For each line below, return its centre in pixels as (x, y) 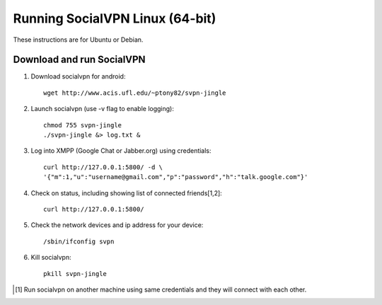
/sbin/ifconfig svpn (79, 241)
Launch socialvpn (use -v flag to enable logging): (103, 109)
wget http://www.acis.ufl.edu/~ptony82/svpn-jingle (135, 93)
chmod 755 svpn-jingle (83, 125)
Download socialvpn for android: (78, 76)
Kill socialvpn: (51, 258)
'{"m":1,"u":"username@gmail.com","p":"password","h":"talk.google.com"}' (176, 177)
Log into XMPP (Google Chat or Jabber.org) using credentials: (121, 151)
